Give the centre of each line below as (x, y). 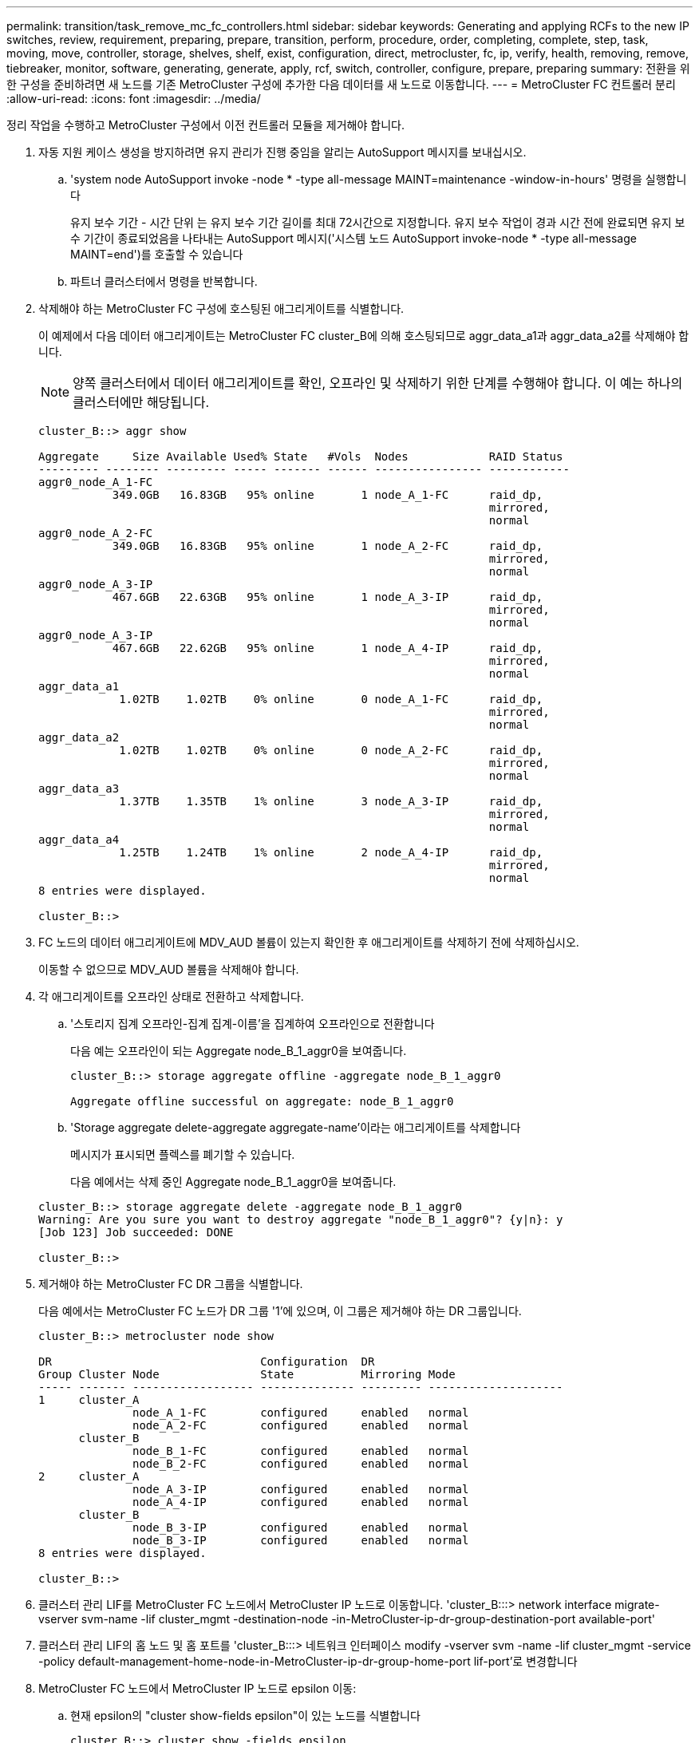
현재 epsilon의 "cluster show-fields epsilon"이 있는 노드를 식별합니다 (245, 1715)
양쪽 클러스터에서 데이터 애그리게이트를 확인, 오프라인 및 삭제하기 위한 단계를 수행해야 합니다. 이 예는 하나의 (378, 383)
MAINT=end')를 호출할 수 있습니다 (157, 254)
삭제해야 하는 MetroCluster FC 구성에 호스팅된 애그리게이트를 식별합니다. (221, 308)
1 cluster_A (89, 1400)
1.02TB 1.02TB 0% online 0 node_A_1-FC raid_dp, (331, 699)
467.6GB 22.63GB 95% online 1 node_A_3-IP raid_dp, (328, 597)
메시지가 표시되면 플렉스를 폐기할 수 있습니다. (183, 1154)
